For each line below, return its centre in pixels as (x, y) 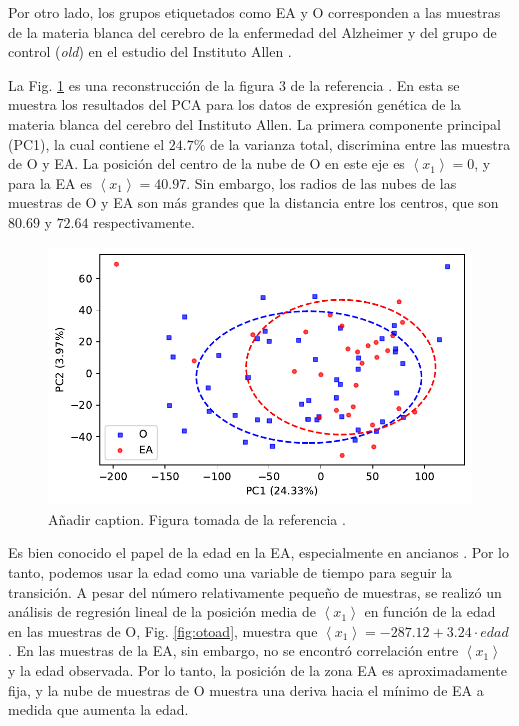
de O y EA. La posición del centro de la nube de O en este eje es (206, 163)
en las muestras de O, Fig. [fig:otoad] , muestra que (163, 630)
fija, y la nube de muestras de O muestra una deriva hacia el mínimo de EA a (246, 689)
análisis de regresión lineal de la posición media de (162, 611)
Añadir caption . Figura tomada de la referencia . (197, 518)
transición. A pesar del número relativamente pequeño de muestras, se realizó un (255, 591)
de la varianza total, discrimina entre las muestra (360, 143)
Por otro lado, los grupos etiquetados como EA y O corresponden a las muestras (254, 12)
